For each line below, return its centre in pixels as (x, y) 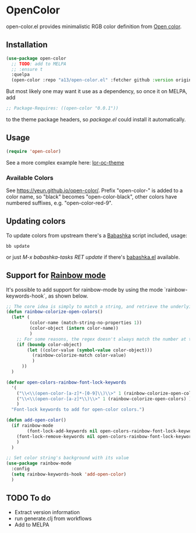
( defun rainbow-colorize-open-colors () (55, 312)
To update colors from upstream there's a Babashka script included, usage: (97, 235)
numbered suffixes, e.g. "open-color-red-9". (59, 203)
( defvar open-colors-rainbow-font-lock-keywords (66, 382)
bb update (18, 246)
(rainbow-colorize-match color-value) (79, 356)
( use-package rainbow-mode (39, 463)
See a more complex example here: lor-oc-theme (65, 162)
